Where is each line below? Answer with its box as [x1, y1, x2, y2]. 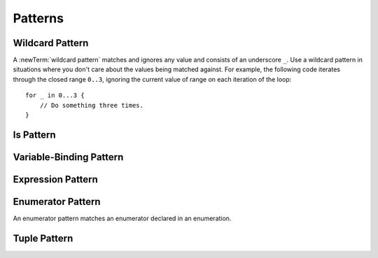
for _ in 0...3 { [25, 92, 85, 99]
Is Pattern [13, 129, 56, 141]
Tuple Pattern [13, 232, 73, 244]
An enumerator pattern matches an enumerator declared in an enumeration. [13, 214, 232, 222]
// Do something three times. [39, 101, 143, 109]
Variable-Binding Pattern [13, 151, 124, 163]
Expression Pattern [13, 173, 98, 185]
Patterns [13, 10, 64, 26]
